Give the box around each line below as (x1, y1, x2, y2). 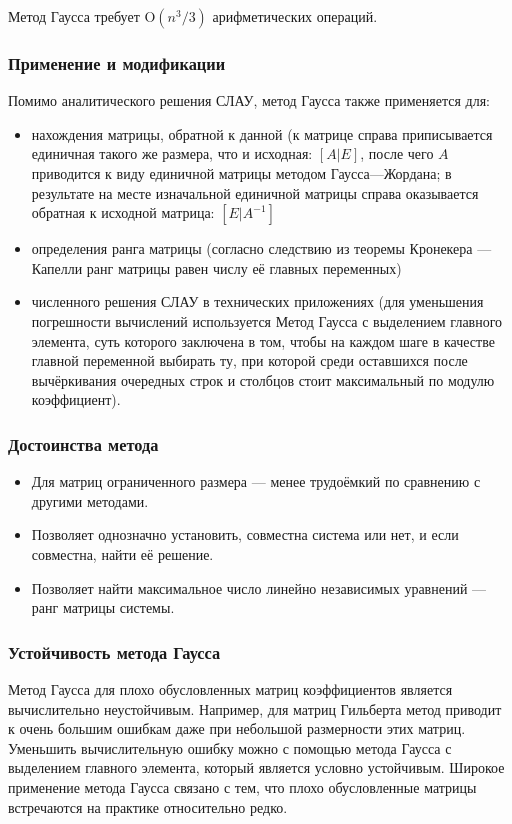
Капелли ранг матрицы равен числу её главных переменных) (31, 257, 402, 278)
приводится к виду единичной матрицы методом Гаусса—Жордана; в (31, 163, 452, 183)
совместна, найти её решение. (31, 543, 214, 564)
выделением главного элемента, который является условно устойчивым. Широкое (8, 757, 505, 778)
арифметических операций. (212, 6, 378, 26)
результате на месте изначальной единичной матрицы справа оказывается (31, 182, 479, 203)
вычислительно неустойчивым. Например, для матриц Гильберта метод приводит (8, 698, 502, 719)
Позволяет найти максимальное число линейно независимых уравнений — (31, 577, 487, 598)
